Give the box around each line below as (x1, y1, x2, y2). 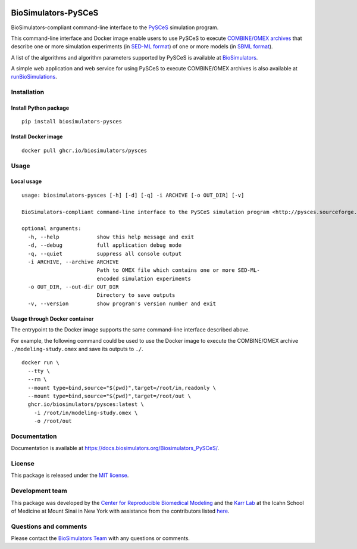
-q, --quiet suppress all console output (27, 250, 181, 257)
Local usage (11, 178, 42, 185)
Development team (11, 486, 68, 495)
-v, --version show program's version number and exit (27, 300, 217, 307)
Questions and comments (11, 522, 87, 531)
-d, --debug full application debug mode (27, 242, 181, 249)
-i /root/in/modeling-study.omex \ (33, 409, 138, 416)
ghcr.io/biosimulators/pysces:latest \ (27, 401, 144, 408)
